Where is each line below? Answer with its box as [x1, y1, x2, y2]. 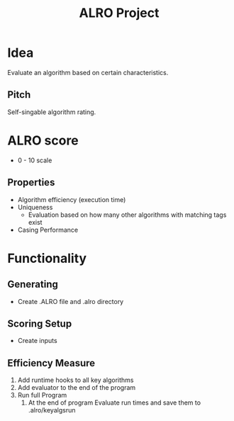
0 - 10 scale [17, 156, 52, 164]
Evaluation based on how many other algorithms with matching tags [28, 211, 227, 219]
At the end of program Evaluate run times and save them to [28, 398, 201, 407]
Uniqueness [17, 203, 53, 211]
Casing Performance [17, 225, 79, 234]
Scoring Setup [7, 318, 72, 330]
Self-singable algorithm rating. [7, 108, 96, 116]
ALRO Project [79, 5, 160, 21]
